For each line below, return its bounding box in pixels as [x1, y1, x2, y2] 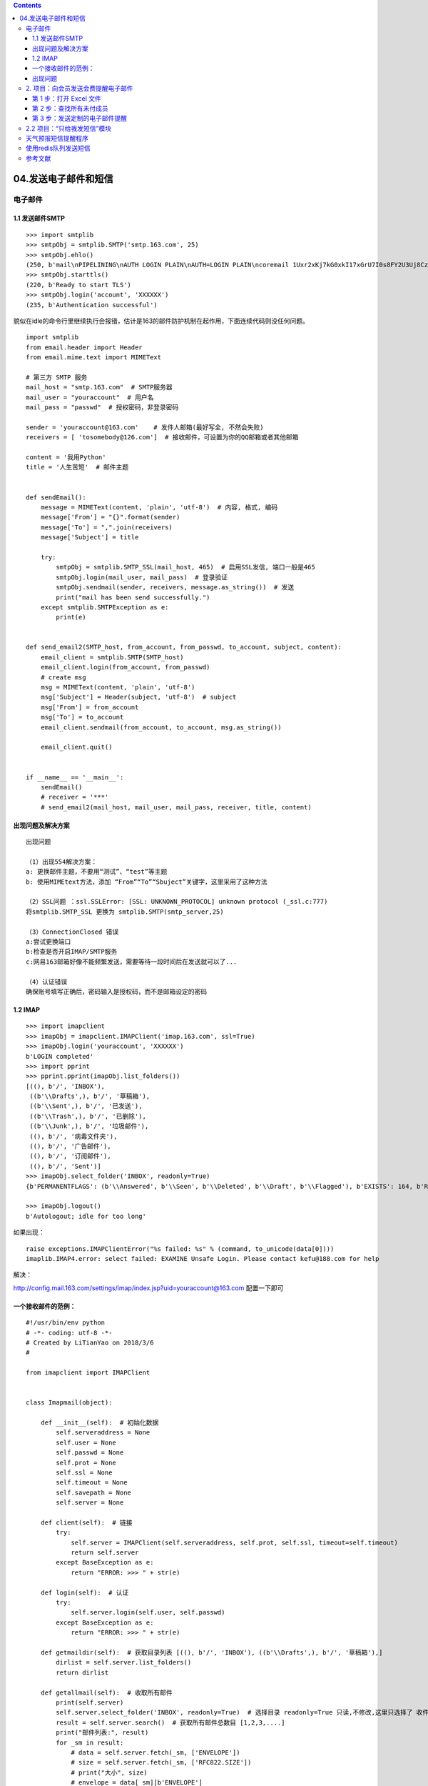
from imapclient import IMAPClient [26, 1369, 151, 1377]
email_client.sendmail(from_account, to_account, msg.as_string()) [40, 723, 282, 732]
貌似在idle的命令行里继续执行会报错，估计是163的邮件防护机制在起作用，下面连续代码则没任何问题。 [13, 316, 310, 325]
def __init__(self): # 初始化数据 [40, 1419, 159, 1427]
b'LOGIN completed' [26, 1052, 94, 1060]
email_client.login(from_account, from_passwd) [40, 663, 210, 672]
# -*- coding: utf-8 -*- [26, 1329, 113, 1337]
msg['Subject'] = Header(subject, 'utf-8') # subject [40, 693, 237, 702]
